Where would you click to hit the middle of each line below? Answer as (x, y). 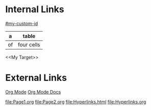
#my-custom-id (22, 23)
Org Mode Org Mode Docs (33, 92)
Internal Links (35, 9)
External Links (36, 78)
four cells (29, 44)
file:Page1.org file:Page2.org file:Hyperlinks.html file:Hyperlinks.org (76, 102)
